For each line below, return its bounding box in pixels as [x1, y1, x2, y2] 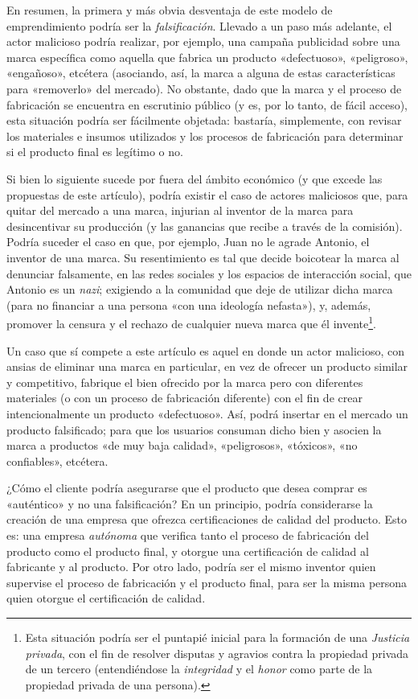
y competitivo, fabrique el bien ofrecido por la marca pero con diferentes [6, 373, 363, 390]
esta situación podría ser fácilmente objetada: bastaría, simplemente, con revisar [6, 112, 402, 129]
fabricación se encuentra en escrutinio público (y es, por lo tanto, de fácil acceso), [6, 96, 408, 113]
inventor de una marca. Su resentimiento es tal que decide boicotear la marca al [6, 249, 400, 265]
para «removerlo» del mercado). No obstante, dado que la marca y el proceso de [6, 80, 402, 97]
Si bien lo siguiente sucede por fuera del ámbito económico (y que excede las [6, 170, 383, 187]
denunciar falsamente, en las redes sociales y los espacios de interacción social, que [6, 265, 412, 282]
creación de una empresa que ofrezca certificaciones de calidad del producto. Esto [6, 511, 407, 528]
